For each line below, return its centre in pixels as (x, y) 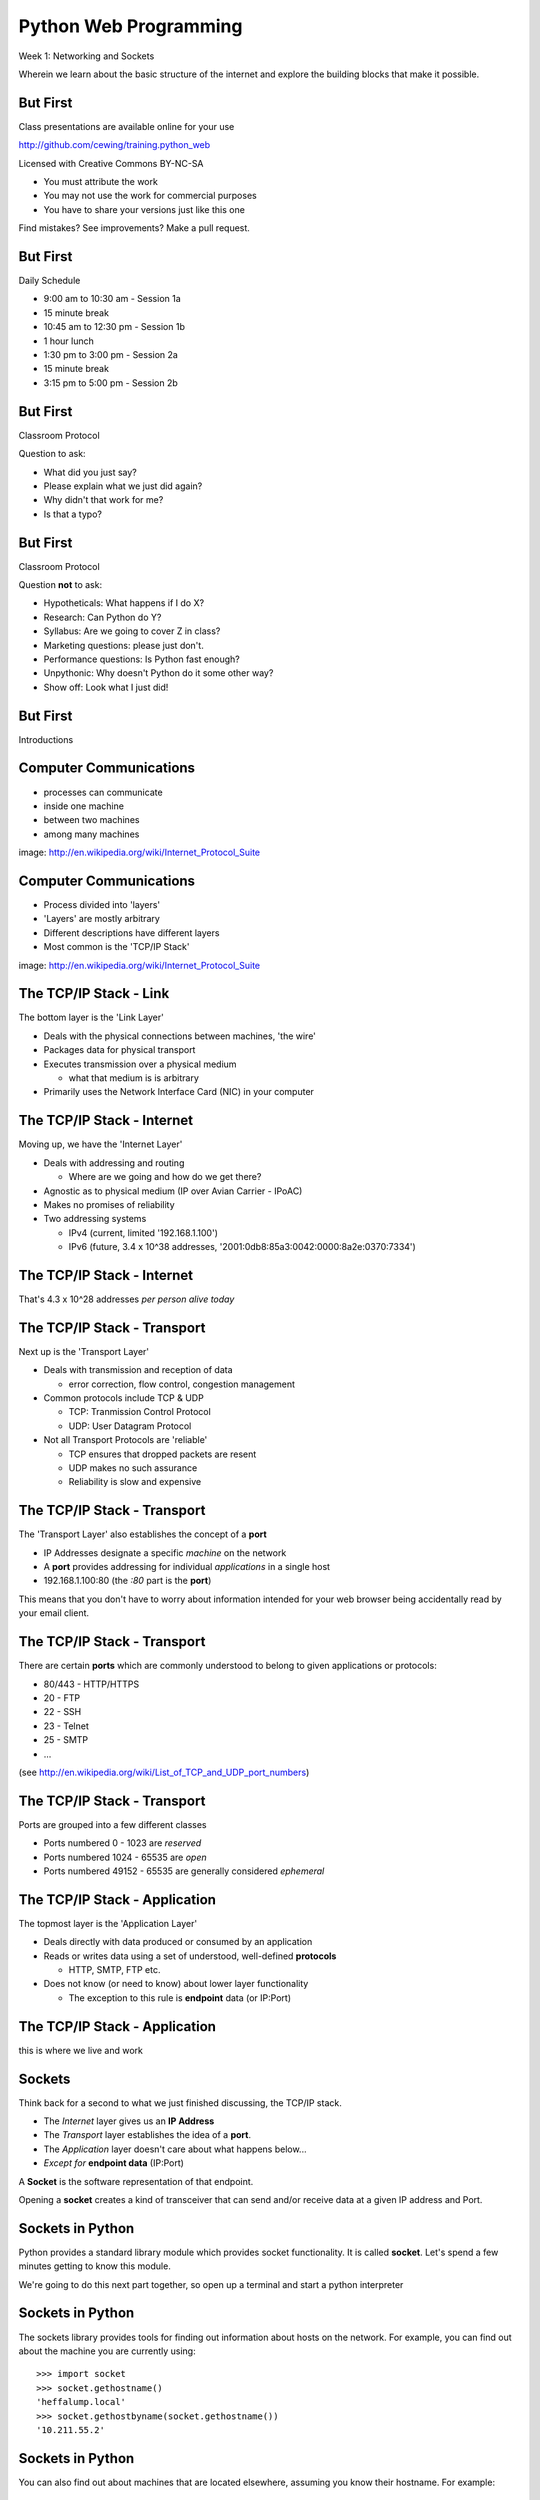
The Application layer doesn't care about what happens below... (175, 2149)
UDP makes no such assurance (133, 1468)
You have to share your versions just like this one (144, 209)
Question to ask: (52, 454)
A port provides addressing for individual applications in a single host (186, 1567)
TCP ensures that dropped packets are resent (162, 1454)
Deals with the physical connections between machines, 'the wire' (180, 1036)
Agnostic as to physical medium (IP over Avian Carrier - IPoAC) (173, 1191)
